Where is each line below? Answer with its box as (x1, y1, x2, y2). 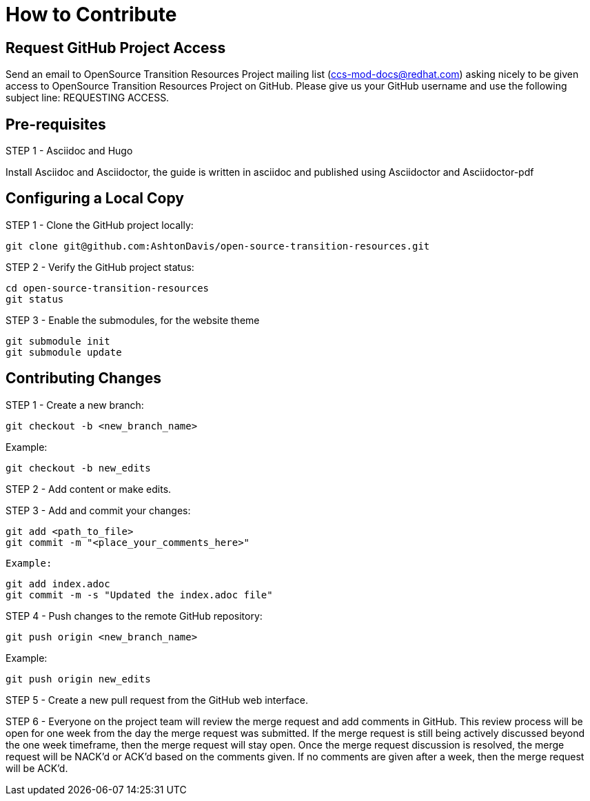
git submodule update (6, 346, 122, 358)
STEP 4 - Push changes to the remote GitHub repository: (6, 609, 263, 622)
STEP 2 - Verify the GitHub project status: (6, 261, 194, 273)
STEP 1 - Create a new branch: (6, 398, 144, 411)
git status (6, 293, 64, 305)
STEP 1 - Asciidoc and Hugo (6, 145, 133, 157)
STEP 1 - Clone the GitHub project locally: (6, 219, 194, 231)
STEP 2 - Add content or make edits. (6, 483, 172, 495)
